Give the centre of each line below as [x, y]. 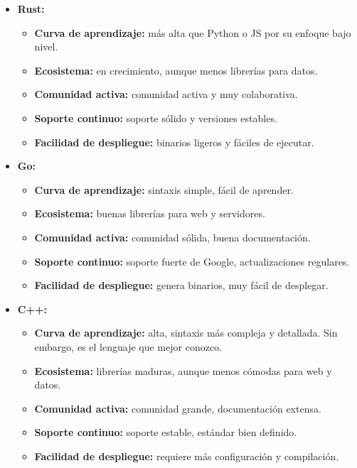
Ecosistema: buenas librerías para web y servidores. [150, 213]
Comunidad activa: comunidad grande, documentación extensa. [178, 408]
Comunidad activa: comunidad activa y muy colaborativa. [166, 94]
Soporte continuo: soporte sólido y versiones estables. [156, 118]
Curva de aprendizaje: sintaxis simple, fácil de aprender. [164, 189]
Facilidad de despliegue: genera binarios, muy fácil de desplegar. [181, 285]
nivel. [46, 47]
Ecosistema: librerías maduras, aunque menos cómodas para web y [183, 370]
